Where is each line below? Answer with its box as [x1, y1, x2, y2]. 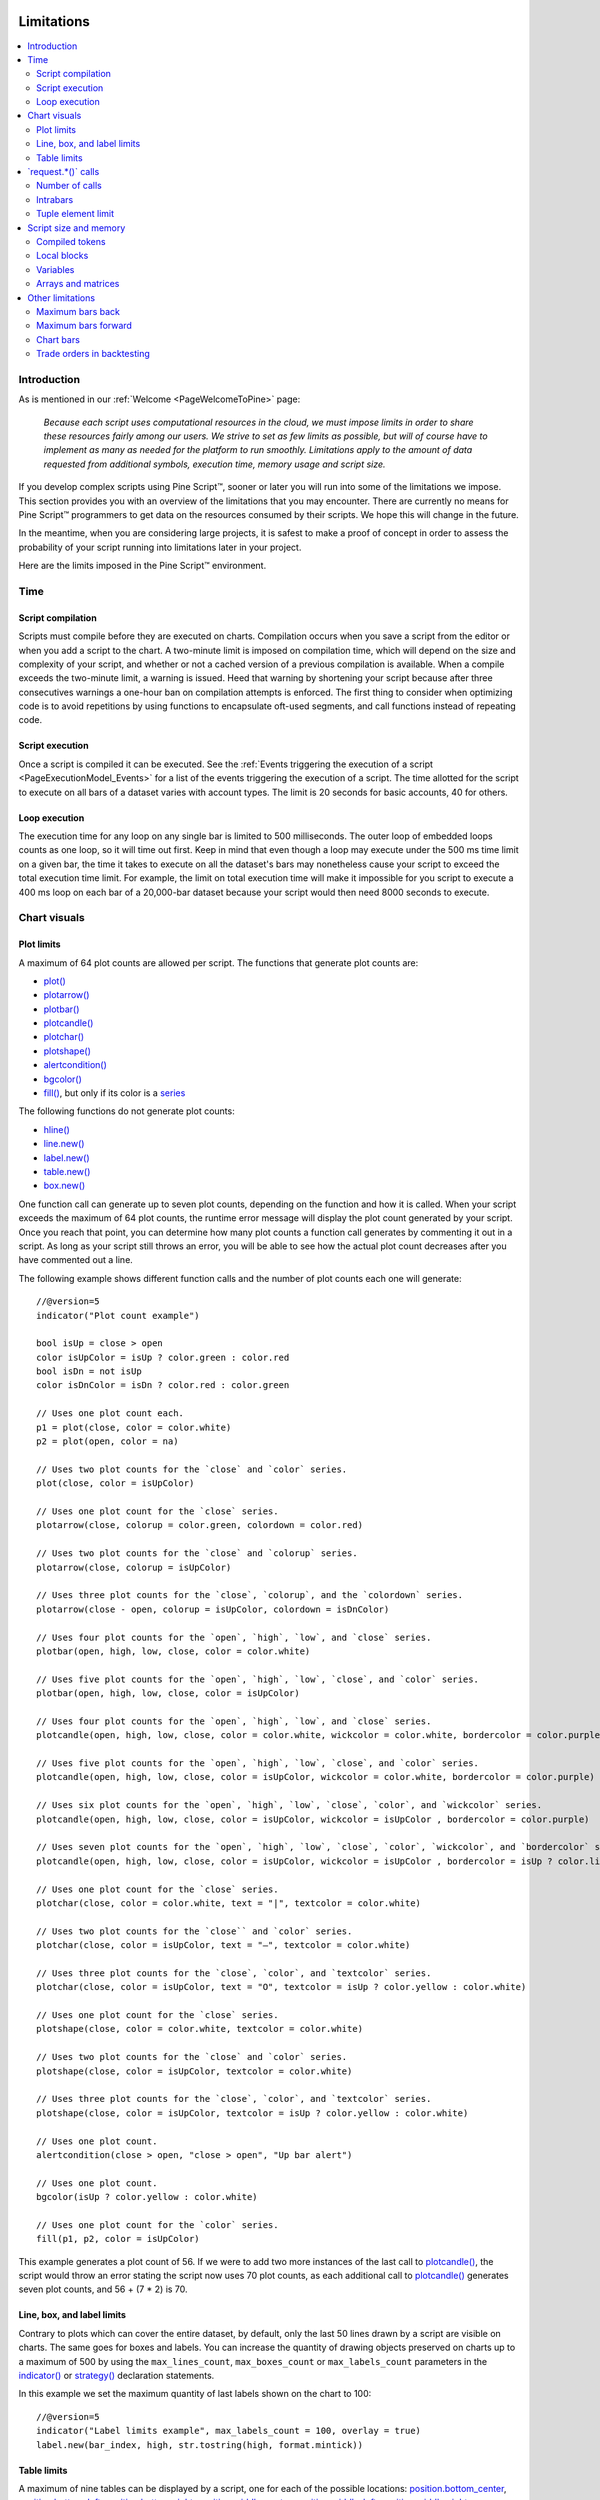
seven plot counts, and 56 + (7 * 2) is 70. [18, 2283, 189, 2295]
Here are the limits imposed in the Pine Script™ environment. [18, 560, 267, 572]
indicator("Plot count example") [36, 1310, 200, 1321]
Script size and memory [27, 221, 126, 234]
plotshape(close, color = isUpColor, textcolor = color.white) [36, 2065, 353, 2077]
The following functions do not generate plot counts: [18, 1105, 235, 1117]
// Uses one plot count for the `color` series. [36, 2219, 279, 2230]
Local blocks [36, 250, 89, 262]
